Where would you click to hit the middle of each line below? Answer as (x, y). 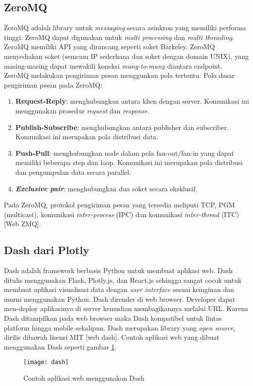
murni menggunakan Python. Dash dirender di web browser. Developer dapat (120, 299)
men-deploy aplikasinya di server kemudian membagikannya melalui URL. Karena (126, 308)
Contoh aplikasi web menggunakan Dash (84, 378)
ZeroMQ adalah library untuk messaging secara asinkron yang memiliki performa (125, 28)
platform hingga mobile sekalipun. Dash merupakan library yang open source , (120, 327)
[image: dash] (46, 362)
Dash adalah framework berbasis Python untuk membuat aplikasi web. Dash (118, 270)
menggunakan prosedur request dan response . (82, 110)
